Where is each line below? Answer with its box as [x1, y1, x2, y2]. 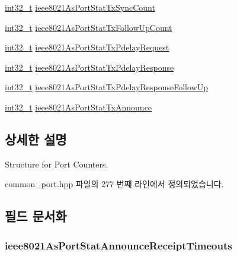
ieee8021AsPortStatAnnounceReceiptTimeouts [5, 238, 232, 252]
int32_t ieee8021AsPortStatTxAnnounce [5, 100, 152, 113]
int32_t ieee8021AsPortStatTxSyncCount [5, 1, 155, 13]
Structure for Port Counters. [5, 157, 108, 170]
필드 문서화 [5, 207, 67, 225]
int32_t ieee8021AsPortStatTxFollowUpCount [5, 21, 172, 33]
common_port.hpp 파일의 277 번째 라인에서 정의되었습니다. [5, 178, 224, 190]
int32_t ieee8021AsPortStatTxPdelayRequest [5, 41, 169, 53]
